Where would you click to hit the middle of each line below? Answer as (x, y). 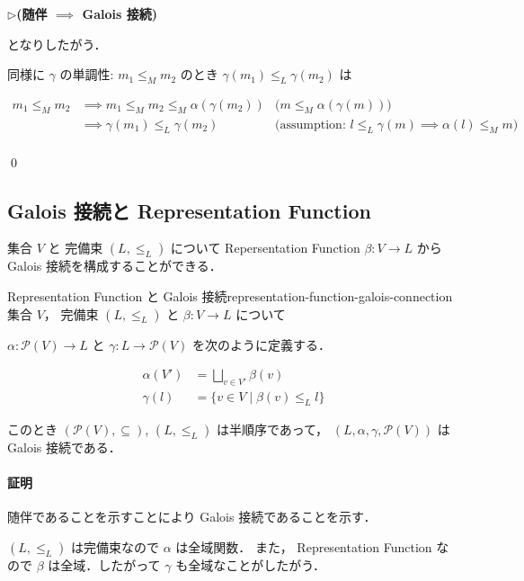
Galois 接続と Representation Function (189, 210)
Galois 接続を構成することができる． (115, 266)
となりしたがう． (57, 44)
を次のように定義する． (261, 344)
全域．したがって (111, 564)
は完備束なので (115, 546)
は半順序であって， (272, 429)
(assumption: (311, 125)
